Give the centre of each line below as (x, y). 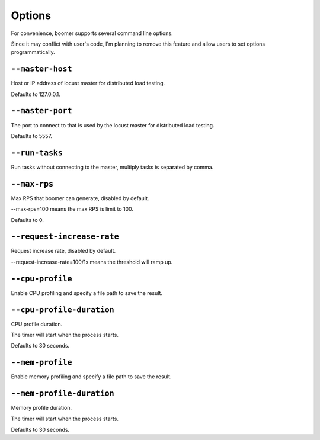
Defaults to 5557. (32, 136)
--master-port (41, 111)
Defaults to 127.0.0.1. (36, 94)
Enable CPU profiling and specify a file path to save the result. (87, 293)
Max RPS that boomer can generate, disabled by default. (80, 198)
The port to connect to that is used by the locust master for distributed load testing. (113, 125)
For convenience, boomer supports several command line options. (92, 33)
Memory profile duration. (41, 408)
